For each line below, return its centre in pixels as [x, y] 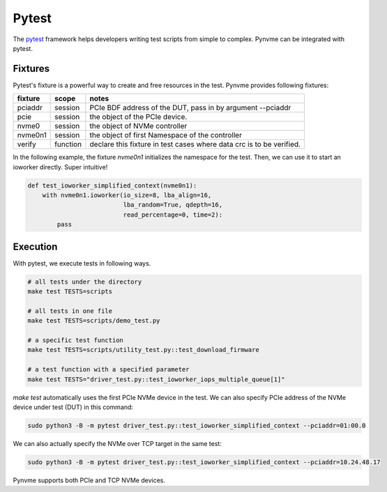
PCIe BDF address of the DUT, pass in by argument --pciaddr [190, 108]
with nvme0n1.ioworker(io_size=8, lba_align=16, [127, 195]
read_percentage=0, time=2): [173, 215]
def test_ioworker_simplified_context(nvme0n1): [112, 185]
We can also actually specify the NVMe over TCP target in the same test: [117, 443]
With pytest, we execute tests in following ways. [82, 263]
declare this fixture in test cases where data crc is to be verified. [195, 144]
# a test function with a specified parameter [108, 370]
